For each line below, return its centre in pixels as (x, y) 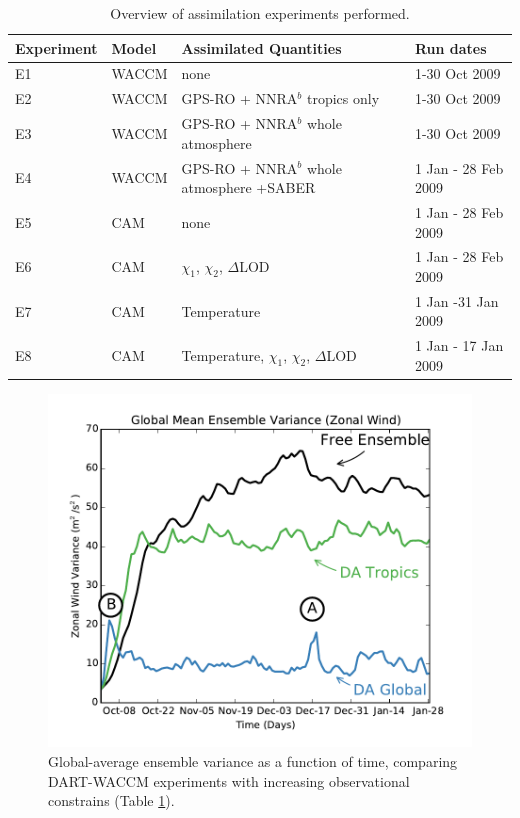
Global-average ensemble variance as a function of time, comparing (253, 760)
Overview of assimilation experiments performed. (260, 13)
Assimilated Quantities (261, 47)
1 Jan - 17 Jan (459, 345)
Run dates (450, 47)
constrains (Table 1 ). (111, 800)
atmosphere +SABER (248, 187)
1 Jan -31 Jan (456, 300)
